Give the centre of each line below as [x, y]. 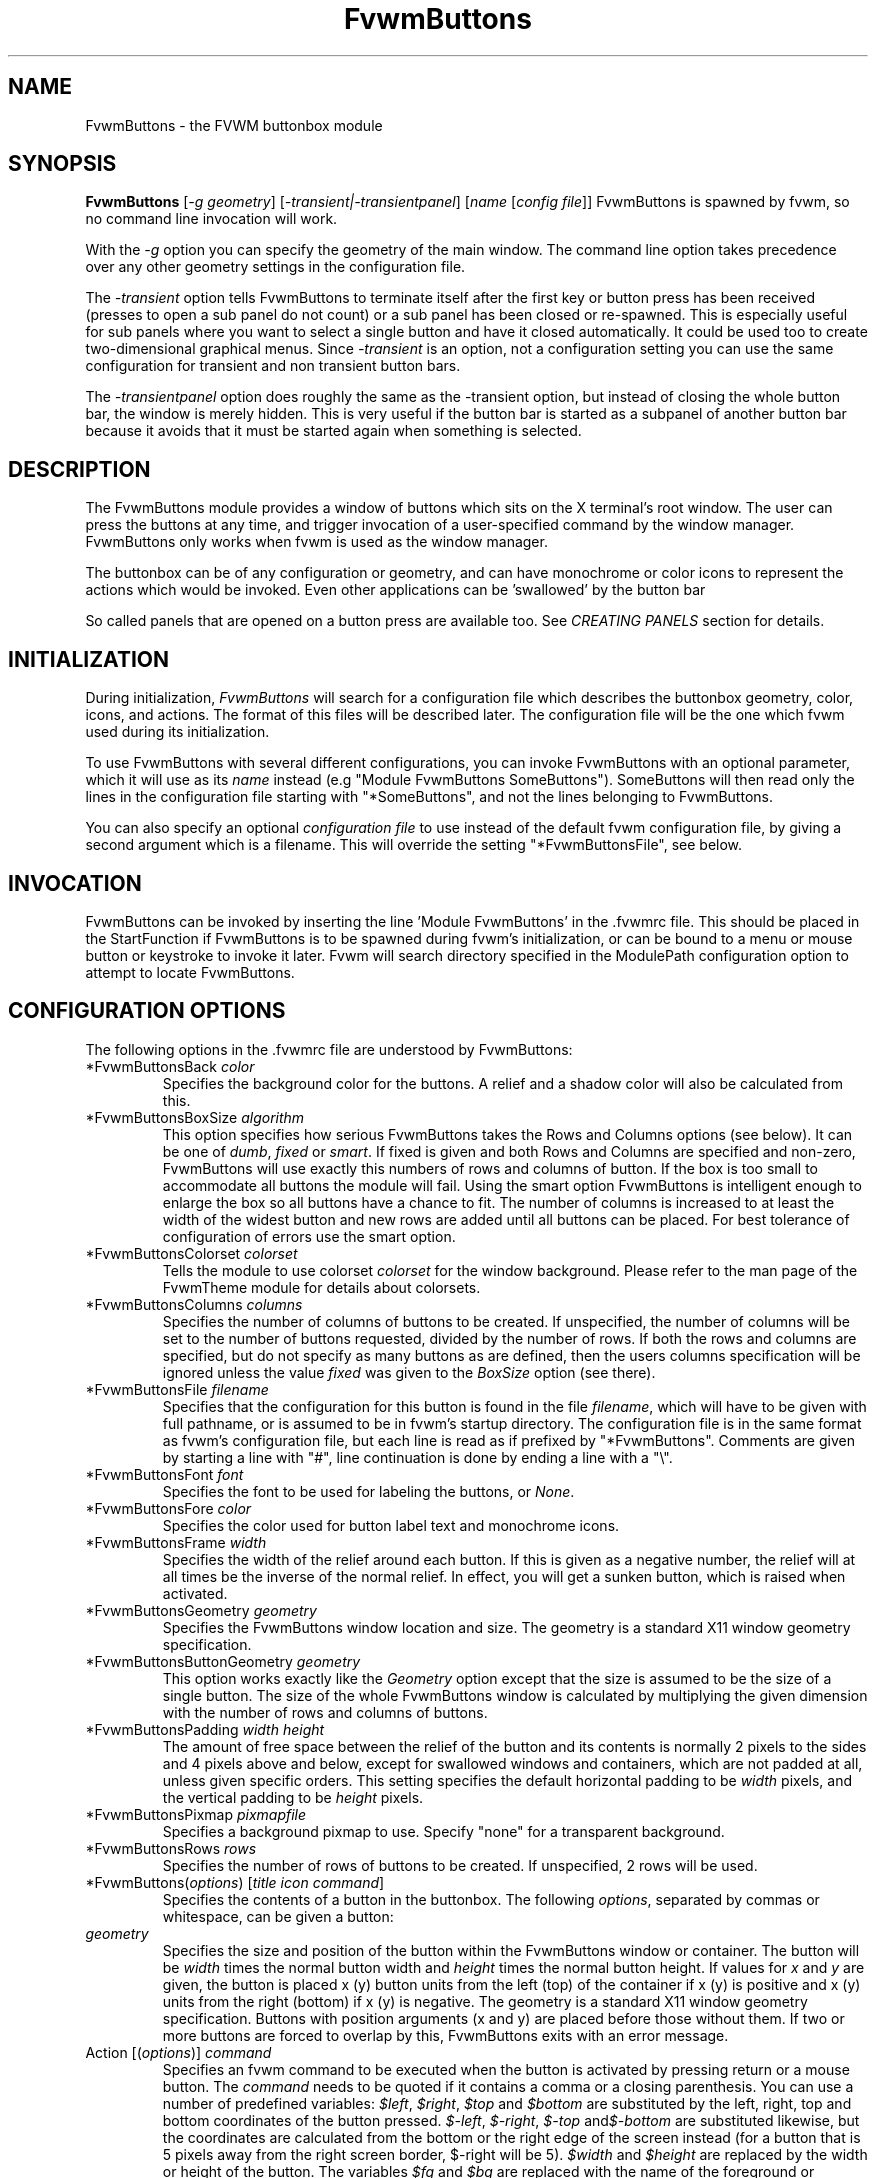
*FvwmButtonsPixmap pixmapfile [196, 1814]
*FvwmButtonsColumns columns [194, 1304]
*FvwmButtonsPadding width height [205, 1729]
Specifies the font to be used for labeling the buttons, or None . [368, 1491]
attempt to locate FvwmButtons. [190, 972]
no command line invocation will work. [211, 219]
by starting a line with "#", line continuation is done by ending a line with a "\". [417, 1457]
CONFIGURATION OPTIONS [147, 1011]
